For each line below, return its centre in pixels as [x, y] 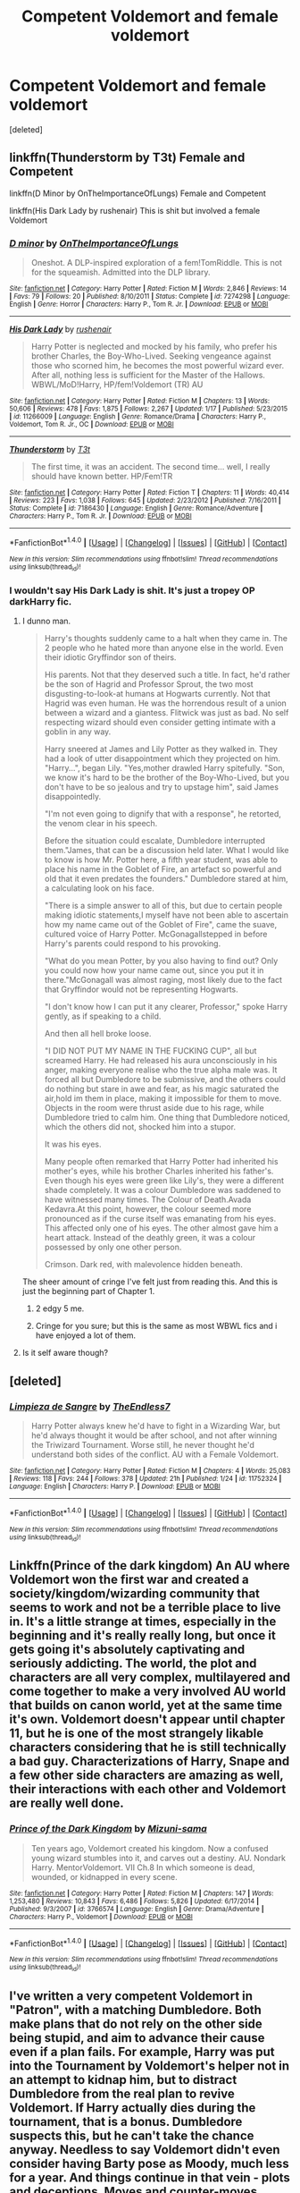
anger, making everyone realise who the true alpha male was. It [161, 1070]
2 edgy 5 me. [60, 1308]
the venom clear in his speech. [101, 824]
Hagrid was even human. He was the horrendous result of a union [166, 703]
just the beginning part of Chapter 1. [88, 1291]
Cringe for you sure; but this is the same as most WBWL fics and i [156, 1326]
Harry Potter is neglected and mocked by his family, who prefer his [154, 347]
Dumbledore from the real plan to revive [122, 2094]
